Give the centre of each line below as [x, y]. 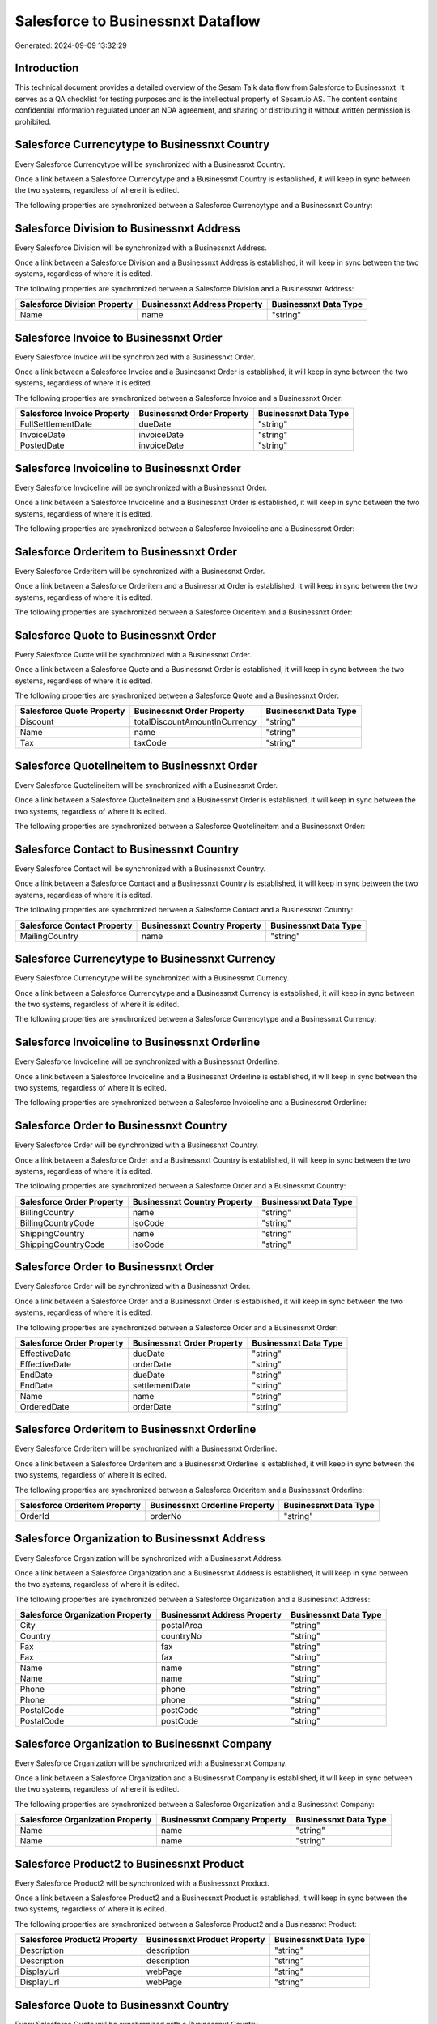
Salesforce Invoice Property [74, 414]
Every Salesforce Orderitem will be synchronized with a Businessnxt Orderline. [146, 1448]
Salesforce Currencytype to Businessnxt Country [142, 145]
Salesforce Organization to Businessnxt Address [140, 1539]
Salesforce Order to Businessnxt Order [115, 1267]
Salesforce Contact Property [76, 925]
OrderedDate [45, 1406]
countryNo [181, 1636]
